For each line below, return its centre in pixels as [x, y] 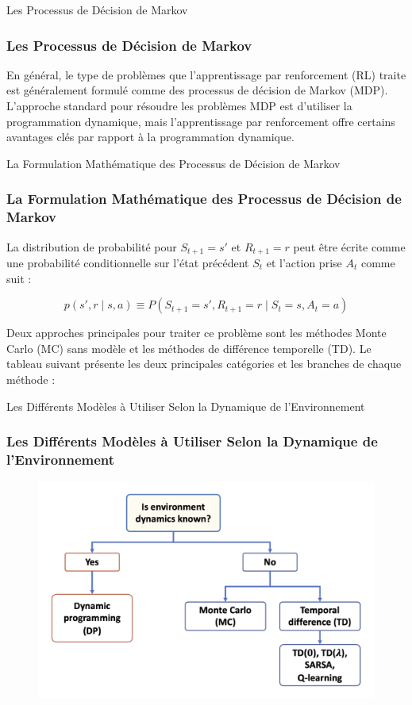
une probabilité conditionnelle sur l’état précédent [128, 262]
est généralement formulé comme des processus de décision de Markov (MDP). [197, 90]
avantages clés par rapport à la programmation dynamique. [150, 137]
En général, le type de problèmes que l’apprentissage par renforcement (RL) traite [206, 74]
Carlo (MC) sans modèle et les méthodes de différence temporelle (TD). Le [189, 348]
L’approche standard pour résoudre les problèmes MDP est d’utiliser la [179, 105]
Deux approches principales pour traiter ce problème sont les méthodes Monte [196, 333]
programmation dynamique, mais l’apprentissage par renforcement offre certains [201, 121]
